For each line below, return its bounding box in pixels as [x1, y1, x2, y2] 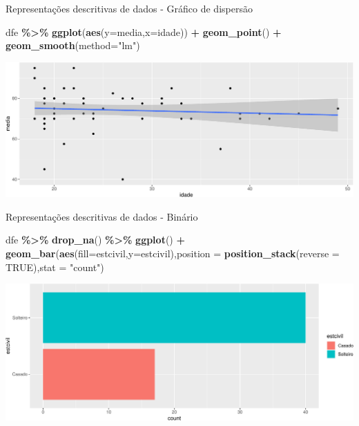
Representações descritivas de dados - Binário [6, 209, 198, 223]
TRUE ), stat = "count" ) [6, 259, 104, 274]
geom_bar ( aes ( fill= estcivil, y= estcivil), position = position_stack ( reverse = [6, 246, 340, 260]
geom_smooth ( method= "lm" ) [6, 38, 140, 53]
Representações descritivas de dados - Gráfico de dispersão [6, 1, 253, 15]
